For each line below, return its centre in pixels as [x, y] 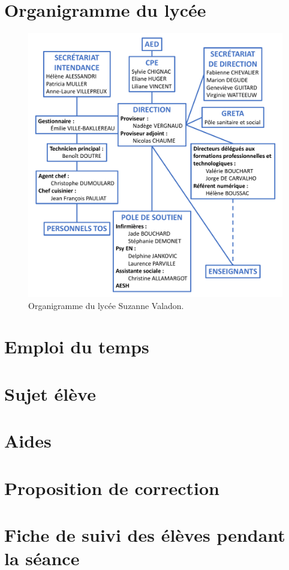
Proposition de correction [112, 487]
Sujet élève [50, 393]
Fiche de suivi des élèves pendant [145, 534]
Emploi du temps [77, 346]
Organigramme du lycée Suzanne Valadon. [106, 305]
